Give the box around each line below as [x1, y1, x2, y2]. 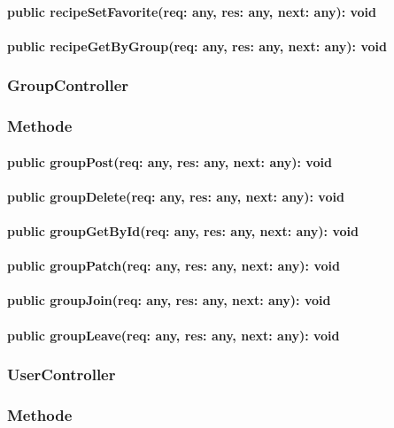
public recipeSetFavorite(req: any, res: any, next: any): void [7, 2, 377, 20]
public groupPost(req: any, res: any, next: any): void [7, 152, 332, 171]
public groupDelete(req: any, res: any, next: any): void [7, 187, 344, 205]
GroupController [7, 74, 129, 96]
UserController [7, 363, 116, 386]
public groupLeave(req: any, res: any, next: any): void [7, 325, 340, 344]
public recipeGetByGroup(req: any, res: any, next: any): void [7, 36, 387, 55]
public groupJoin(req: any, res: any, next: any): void [7, 291, 331, 310]
